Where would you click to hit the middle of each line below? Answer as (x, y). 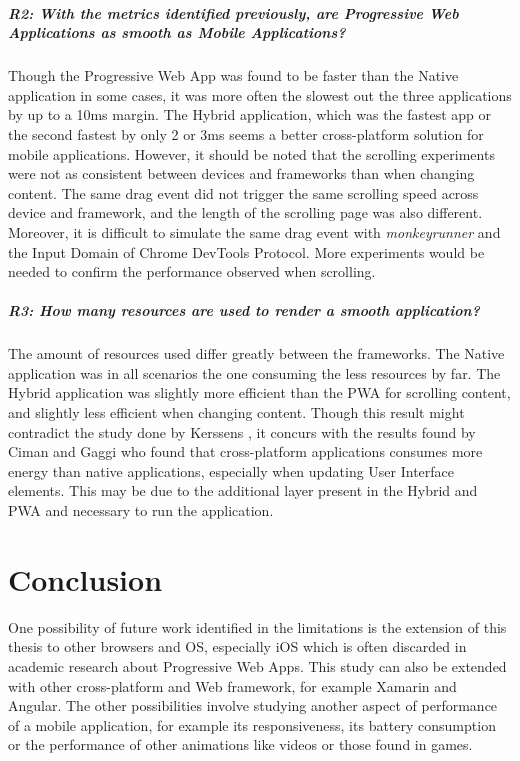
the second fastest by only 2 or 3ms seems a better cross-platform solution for (246, 133)
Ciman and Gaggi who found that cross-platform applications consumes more (245, 451)
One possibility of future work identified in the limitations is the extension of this (257, 626)
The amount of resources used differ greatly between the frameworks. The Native (256, 353)
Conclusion (85, 578)
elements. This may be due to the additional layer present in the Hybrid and (243, 490)
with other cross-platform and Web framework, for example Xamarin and (232, 685)
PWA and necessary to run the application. (141, 510)
